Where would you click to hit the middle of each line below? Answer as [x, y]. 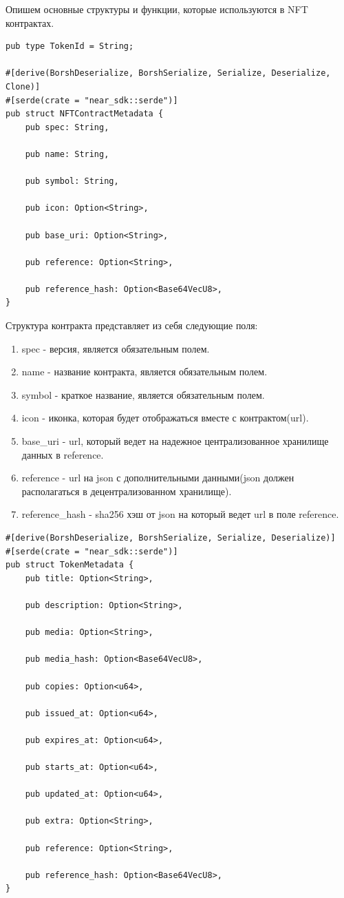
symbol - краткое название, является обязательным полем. [143, 394]
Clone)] [23, 86]
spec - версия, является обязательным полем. [116, 348]
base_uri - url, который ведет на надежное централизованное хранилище [175, 441]
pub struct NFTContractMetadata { [85, 114]
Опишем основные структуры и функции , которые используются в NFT [157, 9]
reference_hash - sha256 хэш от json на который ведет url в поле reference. [180, 514]
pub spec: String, [67, 127]
